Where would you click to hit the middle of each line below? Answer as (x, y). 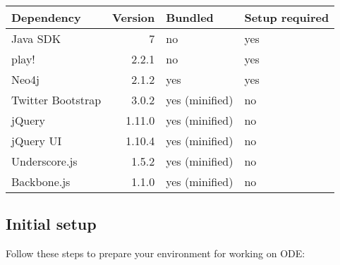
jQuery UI (37, 141)
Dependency (46, 17)
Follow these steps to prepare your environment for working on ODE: (156, 253)
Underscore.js (44, 161)
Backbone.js (41, 181)
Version (134, 17)
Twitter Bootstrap (56, 100)
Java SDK (36, 38)
